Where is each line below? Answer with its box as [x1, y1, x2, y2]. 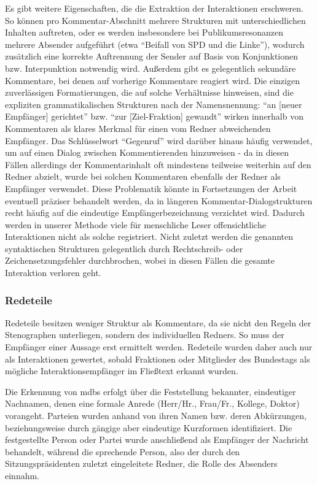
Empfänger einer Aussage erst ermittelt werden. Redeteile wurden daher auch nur [5, 340, 313, 353]
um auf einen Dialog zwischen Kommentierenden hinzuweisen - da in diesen [5, 146, 289, 159]
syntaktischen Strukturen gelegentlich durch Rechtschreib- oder [5, 242, 243, 255]
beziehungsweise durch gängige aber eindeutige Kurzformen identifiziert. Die [5, 421, 292, 434]
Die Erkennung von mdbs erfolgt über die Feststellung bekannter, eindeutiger [5, 385, 296, 398]
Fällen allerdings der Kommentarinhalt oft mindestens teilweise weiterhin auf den [5, 158, 311, 171]
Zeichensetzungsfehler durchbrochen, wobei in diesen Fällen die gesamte [5, 254, 275, 267]
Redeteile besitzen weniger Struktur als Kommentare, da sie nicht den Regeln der [5, 316, 311, 329]
